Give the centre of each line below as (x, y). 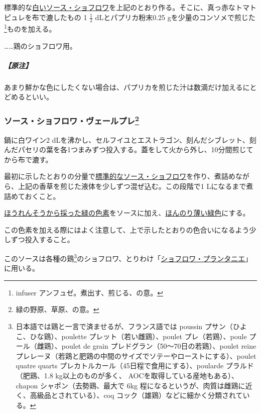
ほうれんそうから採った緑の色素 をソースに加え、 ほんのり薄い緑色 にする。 (127, 213)
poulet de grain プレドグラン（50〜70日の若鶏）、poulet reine (159, 346)
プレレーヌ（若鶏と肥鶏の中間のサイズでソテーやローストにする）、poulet (136, 355)
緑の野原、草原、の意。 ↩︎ (57, 309)
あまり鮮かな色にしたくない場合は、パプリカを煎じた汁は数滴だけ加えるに (127, 87)
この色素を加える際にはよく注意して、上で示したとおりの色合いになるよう (127, 229)
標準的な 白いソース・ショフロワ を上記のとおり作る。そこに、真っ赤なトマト (130, 7)
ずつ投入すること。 (42, 239)
